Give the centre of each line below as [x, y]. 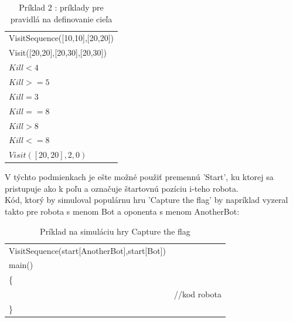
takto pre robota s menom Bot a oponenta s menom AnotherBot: [122, 211]
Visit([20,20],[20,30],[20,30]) [58, 52]
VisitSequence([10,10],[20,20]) [61, 38]
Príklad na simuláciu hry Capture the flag [115, 231]
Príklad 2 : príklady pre [61, 7]
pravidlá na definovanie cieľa [61, 18]
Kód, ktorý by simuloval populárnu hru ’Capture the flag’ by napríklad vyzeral [146, 200]
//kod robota [197, 294]
